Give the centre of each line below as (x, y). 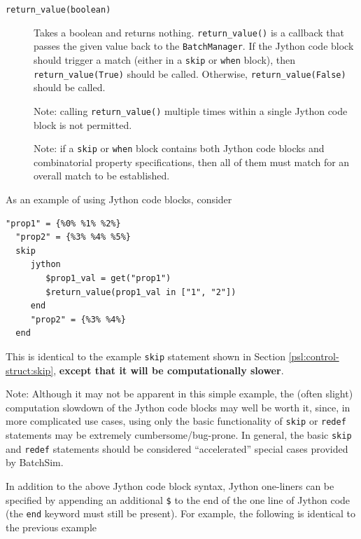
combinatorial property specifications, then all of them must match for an (192, 162)
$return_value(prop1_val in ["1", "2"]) (141, 292)
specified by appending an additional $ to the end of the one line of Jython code (178, 499)
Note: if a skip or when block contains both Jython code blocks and (179, 148)
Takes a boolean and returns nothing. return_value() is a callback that (189, 32)
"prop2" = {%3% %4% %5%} (73, 237)
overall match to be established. (102, 176)
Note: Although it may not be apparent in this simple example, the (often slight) (179, 394)
